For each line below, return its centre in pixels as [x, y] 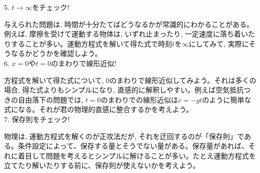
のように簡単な [227, 99]
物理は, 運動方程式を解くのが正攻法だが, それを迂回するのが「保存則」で [124, 136]
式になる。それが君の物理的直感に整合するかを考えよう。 [99, 109]
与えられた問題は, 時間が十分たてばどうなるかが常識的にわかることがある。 [129, 24]
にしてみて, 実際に [219, 43]
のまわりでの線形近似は [140, 99]
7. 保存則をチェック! [37, 119]
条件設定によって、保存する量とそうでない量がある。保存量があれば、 [133, 146]
